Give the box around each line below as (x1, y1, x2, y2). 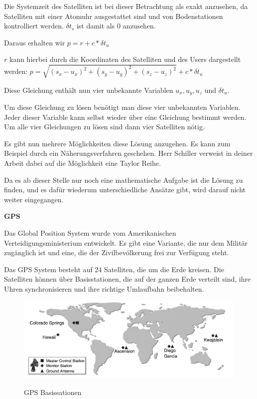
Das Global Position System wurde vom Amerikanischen (4, 227, 176, 238)
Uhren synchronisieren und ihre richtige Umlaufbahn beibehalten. (4, 283, 204, 294)
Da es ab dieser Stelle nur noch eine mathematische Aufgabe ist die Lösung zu (4, 174, 243, 185)
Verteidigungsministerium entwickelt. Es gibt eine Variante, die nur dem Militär (4, 237, 248, 248)
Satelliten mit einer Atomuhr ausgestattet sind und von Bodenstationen (4, 10, 223, 21)
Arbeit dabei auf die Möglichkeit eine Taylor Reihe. (4, 157, 161, 168)
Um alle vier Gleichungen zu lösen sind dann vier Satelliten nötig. (4, 121, 205, 132)
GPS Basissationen (24, 387, 82, 397)
